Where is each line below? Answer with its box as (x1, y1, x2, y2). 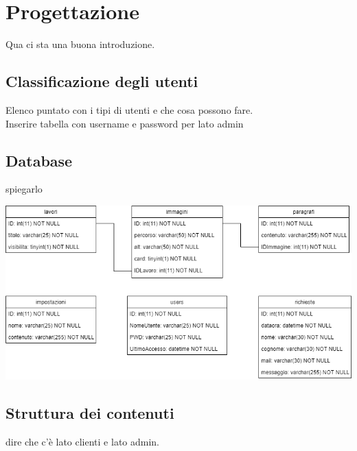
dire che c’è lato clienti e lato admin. (5, 434, 160, 448)
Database (5, 149, 73, 171)
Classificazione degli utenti (5, 71, 198, 92)
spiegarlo (5, 182, 43, 196)
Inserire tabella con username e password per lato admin (5, 116, 244, 130)
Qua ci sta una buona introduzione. (5, 37, 155, 51)
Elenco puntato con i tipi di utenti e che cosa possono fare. (5, 102, 253, 117)
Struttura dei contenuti (5, 402, 174, 423)
